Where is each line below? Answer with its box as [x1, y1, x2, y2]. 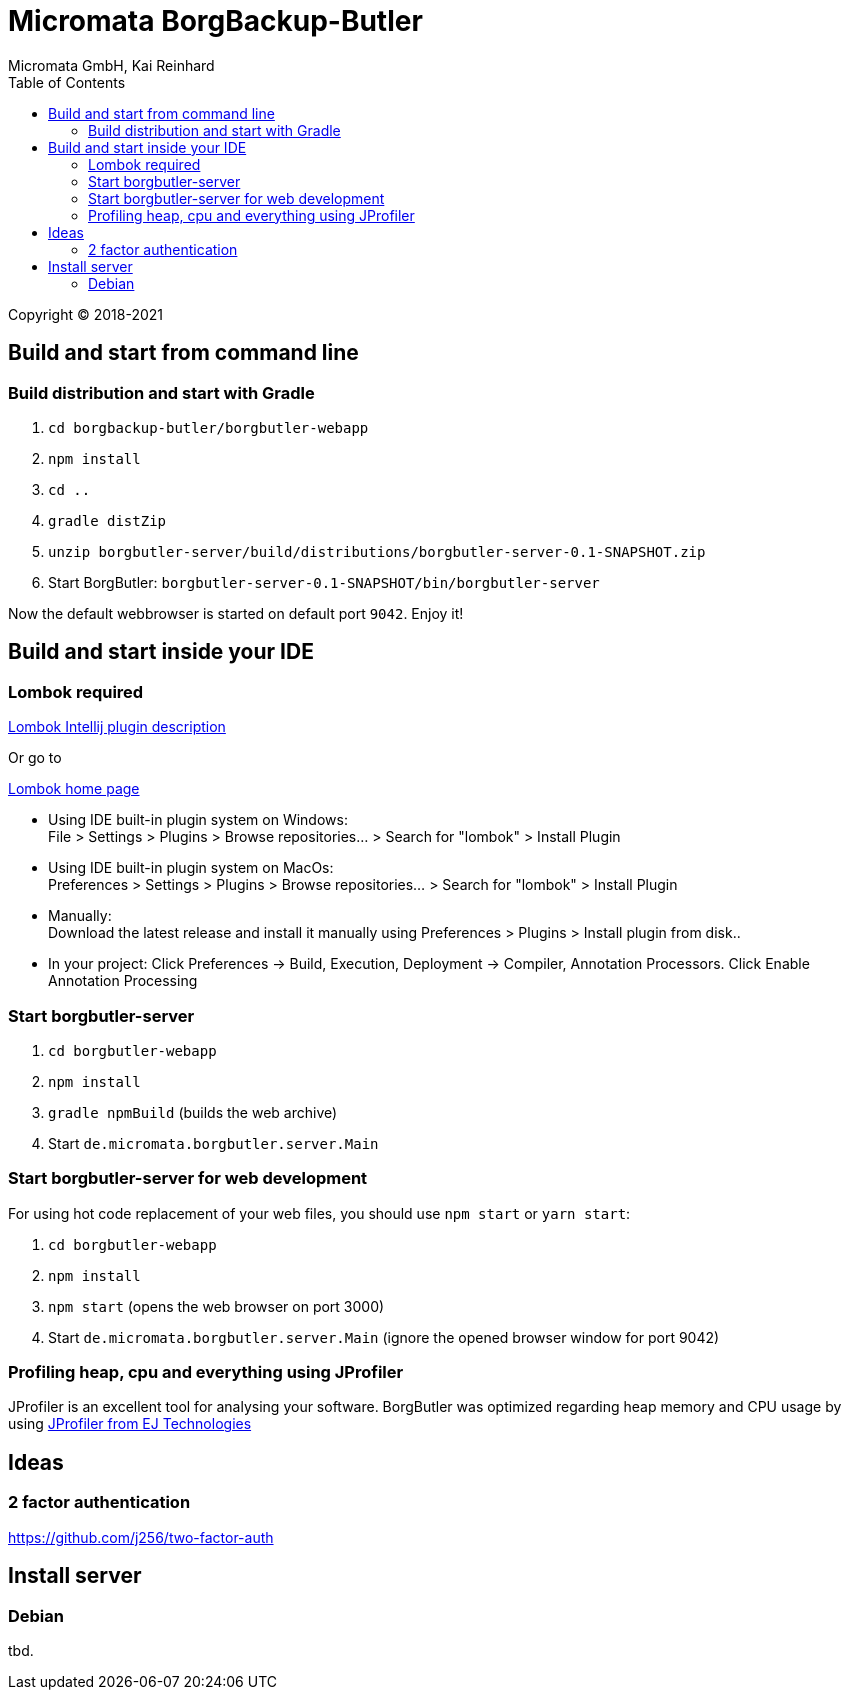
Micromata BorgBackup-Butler [8, 4, 423, 38]
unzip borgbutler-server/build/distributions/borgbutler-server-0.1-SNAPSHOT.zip [48, 543, 706, 560]
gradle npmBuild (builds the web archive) [48, 1103, 338, 1121]
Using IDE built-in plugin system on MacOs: [48, 859, 334, 877]
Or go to [8, 749, 62, 767]
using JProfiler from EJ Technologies [8, 1415, 252, 1433]
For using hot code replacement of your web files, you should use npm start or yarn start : [8, 1204, 631, 1222]
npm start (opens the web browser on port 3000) [48, 1297, 385, 1315]
